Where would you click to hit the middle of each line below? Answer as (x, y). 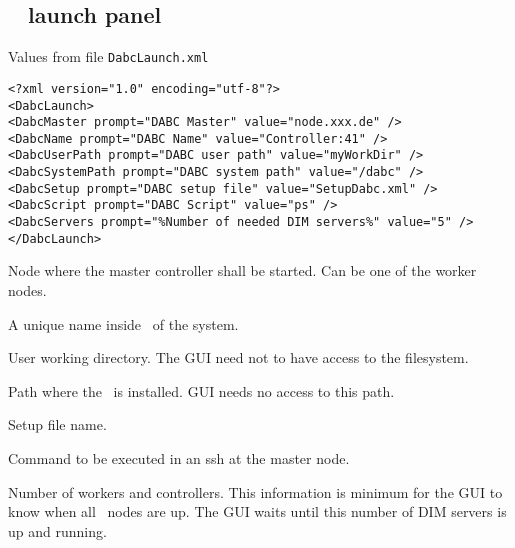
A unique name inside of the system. (123, 323)
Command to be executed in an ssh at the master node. (179, 457)
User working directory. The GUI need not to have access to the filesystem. (238, 357)
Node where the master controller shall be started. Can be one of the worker (242, 270)
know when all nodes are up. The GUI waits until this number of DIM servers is (257, 511)
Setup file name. (57, 424)
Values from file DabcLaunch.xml (108, 56)
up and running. (57, 530)
